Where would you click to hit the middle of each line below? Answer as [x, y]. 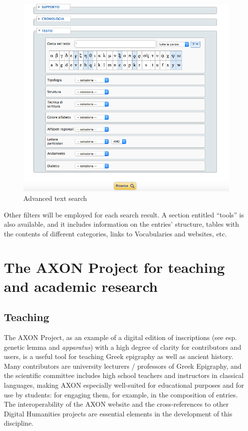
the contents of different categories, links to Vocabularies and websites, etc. [116, 233]
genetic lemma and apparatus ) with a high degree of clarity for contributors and [123, 347]
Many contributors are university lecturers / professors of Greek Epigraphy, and [123, 366]
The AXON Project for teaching [115, 267]
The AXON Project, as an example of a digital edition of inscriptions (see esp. [121, 337]
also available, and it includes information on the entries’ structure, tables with [122, 224]
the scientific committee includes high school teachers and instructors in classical [124, 375]
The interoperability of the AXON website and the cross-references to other [116, 404]
